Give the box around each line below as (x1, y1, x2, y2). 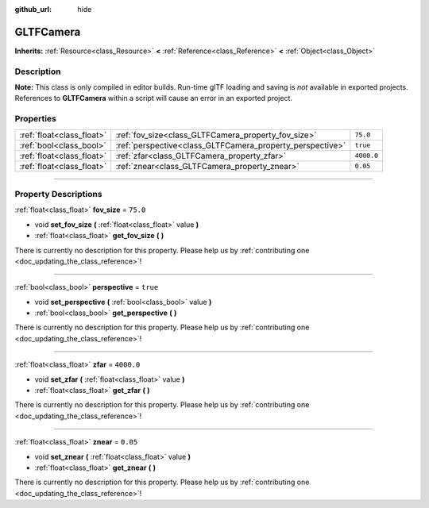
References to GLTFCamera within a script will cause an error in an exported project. (14, 94, 293, 103)
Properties (14, 114, 57, 125)
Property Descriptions (14, 188, 102, 199)
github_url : (14, 5, 52, 13)
